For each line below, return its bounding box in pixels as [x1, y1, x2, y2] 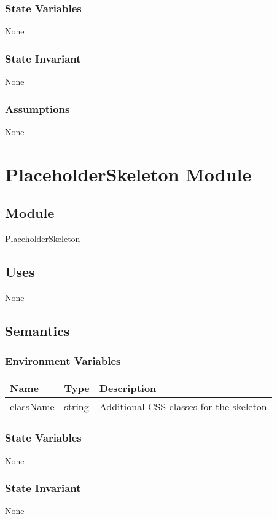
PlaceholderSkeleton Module [5, 161, 252, 186]
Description [99, 381, 157, 396]
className [10, 399, 55, 414]
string [64, 399, 89, 414]
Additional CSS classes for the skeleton [99, 399, 267, 414]
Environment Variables [5, 353, 121, 369]
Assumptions [5, 101, 70, 116]
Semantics [5, 321, 70, 340]
